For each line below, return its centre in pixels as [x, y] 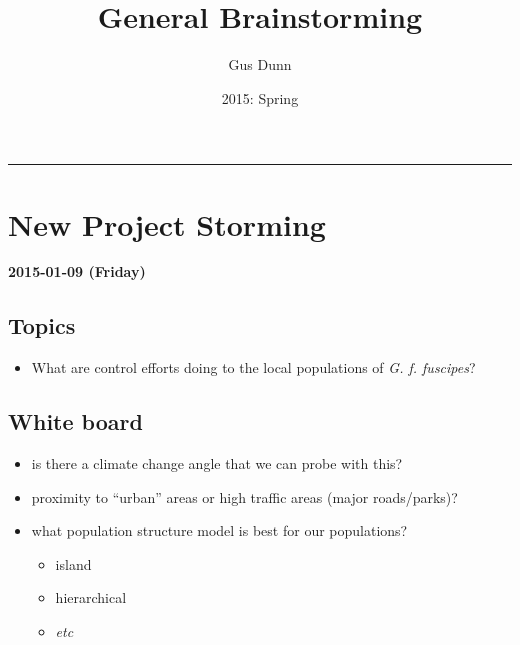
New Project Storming [167, 223]
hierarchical [91, 597]
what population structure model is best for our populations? [219, 530]
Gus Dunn [260, 64]
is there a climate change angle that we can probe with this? [217, 463]
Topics [42, 325]
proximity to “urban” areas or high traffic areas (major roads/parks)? [244, 496]
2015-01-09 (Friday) [77, 271]
